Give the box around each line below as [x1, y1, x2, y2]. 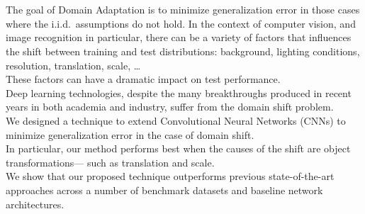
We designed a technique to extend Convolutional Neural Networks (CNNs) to [6, 113, 346, 128]
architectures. [6, 196, 64, 211]
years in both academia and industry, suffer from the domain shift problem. [6, 99, 334, 114]
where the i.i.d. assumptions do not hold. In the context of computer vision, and [6, 16, 356, 30]
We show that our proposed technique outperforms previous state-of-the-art [6, 169, 335, 184]
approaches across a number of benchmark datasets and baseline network [6, 182, 323, 197]
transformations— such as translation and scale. [6, 154, 215, 169]
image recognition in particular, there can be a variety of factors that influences [6, 30, 352, 45]
